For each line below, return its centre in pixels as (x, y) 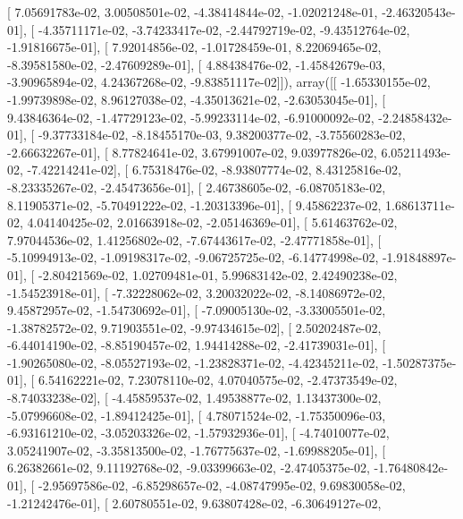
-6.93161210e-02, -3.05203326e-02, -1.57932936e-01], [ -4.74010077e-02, (198, 433)
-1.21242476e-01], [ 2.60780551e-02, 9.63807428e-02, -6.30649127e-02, (194, 502)
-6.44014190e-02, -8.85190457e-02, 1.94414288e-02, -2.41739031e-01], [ (197, 345)
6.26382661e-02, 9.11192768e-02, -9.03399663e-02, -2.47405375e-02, (189, 468)
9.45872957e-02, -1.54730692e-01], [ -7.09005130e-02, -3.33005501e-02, (197, 310)
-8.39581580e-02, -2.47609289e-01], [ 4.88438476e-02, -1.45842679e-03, (197, 64)
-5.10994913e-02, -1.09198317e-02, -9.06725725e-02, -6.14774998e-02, (193, 257)
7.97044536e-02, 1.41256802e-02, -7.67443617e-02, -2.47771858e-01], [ (194, 239)
